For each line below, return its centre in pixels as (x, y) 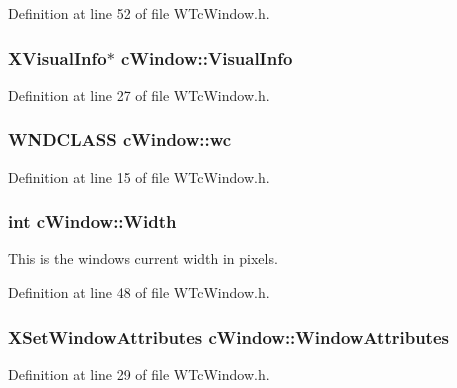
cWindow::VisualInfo (207, 57)
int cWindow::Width (92, 221)
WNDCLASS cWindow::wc (120, 139)
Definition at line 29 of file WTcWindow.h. (139, 373)
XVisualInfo (57, 57)
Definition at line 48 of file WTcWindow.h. (139, 292)
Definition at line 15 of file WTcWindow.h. (139, 176)
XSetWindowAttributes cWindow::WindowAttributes (228, 336)
